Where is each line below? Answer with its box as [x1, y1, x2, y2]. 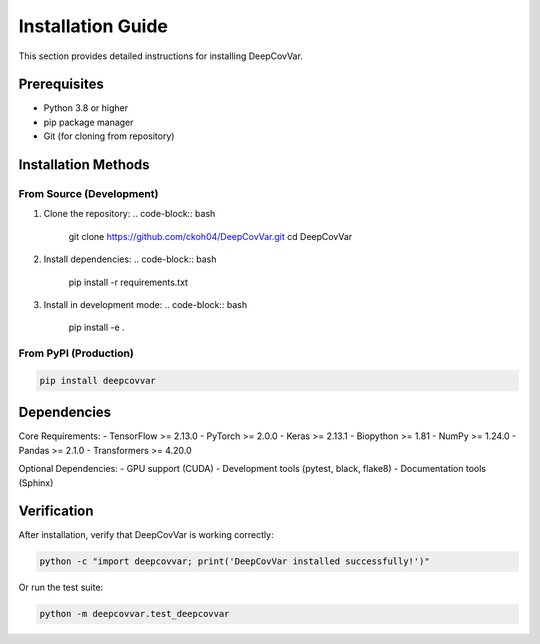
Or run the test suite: [18, 581, 104, 594]
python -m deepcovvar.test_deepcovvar [39, 608, 230, 620]
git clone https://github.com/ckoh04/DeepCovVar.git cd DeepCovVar [68, 230, 353, 242]
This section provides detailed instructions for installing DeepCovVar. [18, 50, 304, 62]
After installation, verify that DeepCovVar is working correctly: [18, 529, 274, 541]
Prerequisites [18, 76, 104, 93]
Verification [18, 503, 94, 520]
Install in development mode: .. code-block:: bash [43, 298, 248, 310]
